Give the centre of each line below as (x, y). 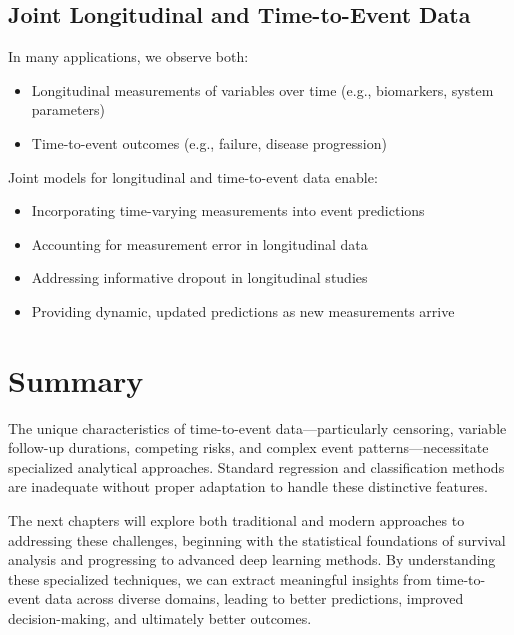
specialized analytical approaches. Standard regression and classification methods (256, 466)
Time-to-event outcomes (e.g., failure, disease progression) (209, 142)
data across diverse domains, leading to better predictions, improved (254, 598)
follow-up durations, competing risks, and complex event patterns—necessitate (248, 447)
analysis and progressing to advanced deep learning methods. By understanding (252, 559)
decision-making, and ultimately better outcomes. (160, 618)
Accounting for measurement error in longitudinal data (199, 243)
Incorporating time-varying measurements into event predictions (228, 210)
